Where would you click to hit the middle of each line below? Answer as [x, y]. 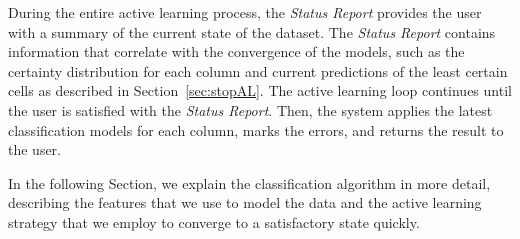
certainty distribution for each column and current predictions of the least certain [258, 70]
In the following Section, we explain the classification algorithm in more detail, [249, 182]
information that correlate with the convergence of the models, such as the [236, 51]
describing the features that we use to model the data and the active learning [245, 202]
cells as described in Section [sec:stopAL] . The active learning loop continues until [260, 90]
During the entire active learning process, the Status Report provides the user [245, 12]
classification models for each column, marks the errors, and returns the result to [256, 129]
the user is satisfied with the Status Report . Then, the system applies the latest [250, 109]
